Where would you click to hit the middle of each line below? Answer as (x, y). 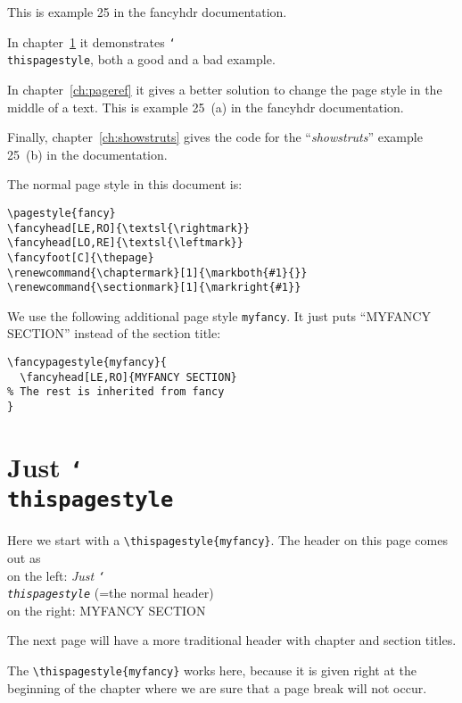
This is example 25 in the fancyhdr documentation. (147, 12)
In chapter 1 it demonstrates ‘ (91, 41)
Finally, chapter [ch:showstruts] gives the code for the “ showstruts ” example (215, 137)
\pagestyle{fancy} (62, 213)
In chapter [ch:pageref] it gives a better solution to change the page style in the (225, 89)
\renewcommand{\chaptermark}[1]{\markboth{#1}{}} (157, 273)
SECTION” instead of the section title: (114, 333)
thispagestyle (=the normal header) (111, 593)
